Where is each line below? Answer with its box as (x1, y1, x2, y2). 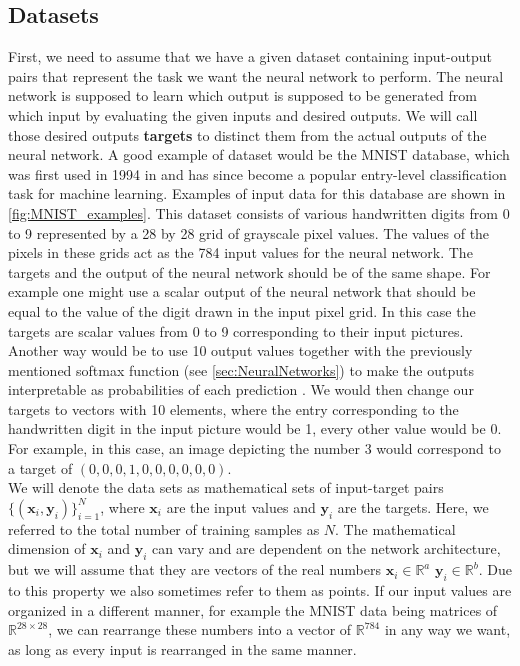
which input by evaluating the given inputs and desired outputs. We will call (8, 104, 478, 125)
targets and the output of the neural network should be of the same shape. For (8, 261, 491, 282)
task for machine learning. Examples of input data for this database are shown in (8, 183, 506, 204)
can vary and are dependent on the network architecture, (152, 538, 501, 559)
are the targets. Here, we (337, 496, 489, 517)
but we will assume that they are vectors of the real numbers (8, 559, 381, 580)
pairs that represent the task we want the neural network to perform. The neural (8, 65, 504, 86)
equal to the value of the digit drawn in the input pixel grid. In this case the (8, 300, 476, 321)
